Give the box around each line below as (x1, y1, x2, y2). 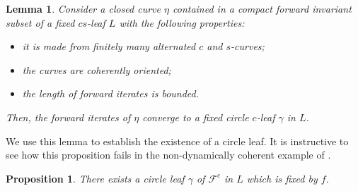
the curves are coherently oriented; (22, 62, 171, 77)
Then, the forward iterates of (6, 109, 131, 124)
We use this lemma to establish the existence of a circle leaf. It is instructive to (6, 133, 349, 148)
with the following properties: (119, 15, 245, 30)
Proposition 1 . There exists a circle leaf (6, 171, 185, 185)
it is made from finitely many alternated (22, 39, 196, 54)
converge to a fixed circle (142, 109, 249, 124)
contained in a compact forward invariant (172, 1, 352, 16)
